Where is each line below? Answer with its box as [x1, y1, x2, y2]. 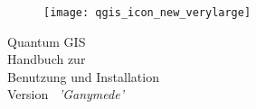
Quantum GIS [7, 32, 86, 50]
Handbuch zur [7, 50, 86, 68]
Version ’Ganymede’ [7, 85, 124, 104]
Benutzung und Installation [7, 67, 159, 86]
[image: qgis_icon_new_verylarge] [43, 6, 251, 19]
